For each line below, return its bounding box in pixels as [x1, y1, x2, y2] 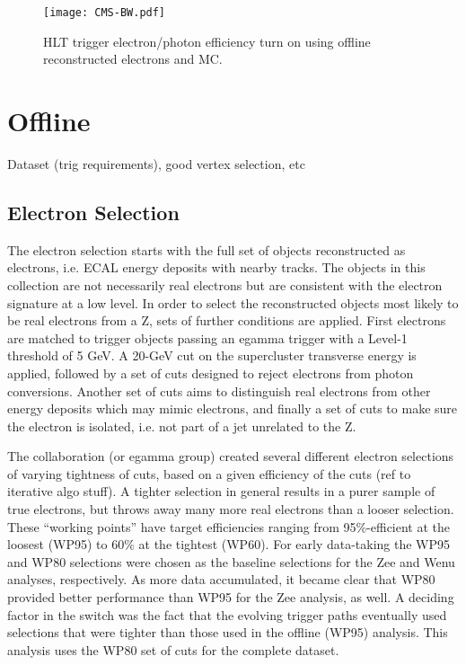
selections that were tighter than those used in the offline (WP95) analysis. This [7, 623, 448, 642]
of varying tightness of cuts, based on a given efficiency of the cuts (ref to [7, 464, 411, 483]
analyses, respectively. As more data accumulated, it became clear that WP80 [7, 570, 435, 589]
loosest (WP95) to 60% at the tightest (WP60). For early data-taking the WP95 [7, 535, 451, 554]
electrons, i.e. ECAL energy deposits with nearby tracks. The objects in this [7, 258, 426, 277]
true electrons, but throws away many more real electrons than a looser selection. [7, 500, 454, 519]
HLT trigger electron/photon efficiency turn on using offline [43, 31, 371, 50]
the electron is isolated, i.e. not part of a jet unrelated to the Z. [7, 416, 356, 435]
